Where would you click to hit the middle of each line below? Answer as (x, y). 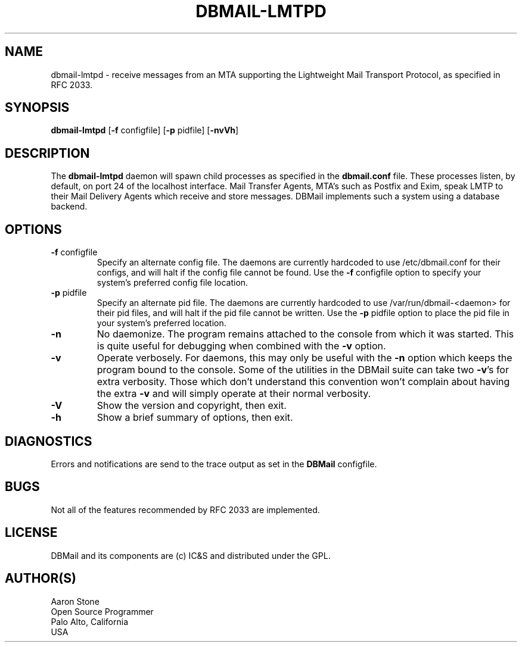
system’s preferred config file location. (173, 283)
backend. (69, 207)
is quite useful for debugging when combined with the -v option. (241, 346)
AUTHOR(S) (41, 579)
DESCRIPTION (47, 153)
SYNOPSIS (37, 108)
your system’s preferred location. (161, 323)
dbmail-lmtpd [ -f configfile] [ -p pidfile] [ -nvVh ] (145, 130)
